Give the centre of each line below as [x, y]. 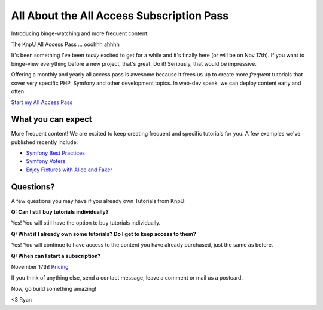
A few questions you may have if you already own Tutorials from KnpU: [99, 201]
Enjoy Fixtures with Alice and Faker [69, 170]
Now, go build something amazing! [54, 288]
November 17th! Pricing [40, 267]
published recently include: [45, 142]
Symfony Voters [46, 161]
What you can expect [51, 119]
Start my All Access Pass [42, 102]
